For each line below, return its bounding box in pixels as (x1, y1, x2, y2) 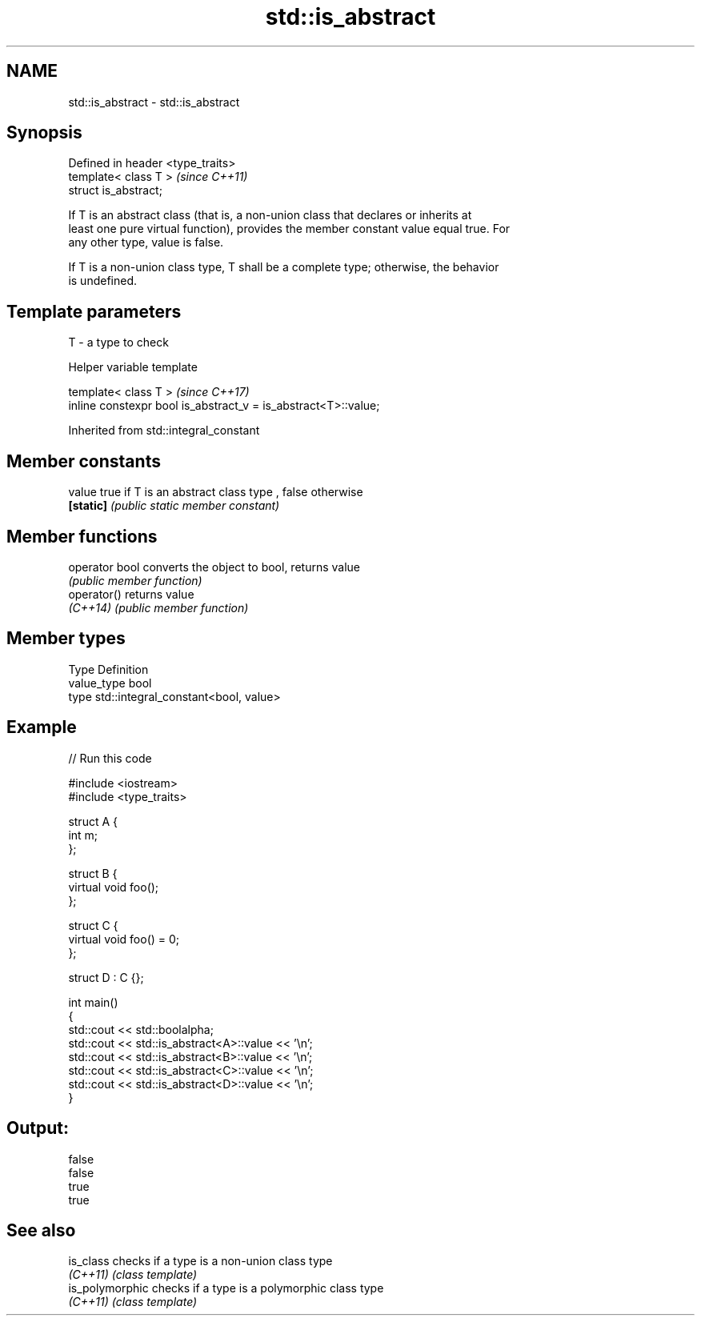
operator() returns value (68, 587, 194, 601)
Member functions (6, 526, 158, 547)
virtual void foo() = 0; (68, 931, 180, 946)
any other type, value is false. (68, 235, 224, 250)
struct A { (68, 814, 118, 828)
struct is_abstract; (68, 183, 162, 198)
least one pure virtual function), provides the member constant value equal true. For (68, 222, 511, 236)
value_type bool (68, 675, 152, 690)
